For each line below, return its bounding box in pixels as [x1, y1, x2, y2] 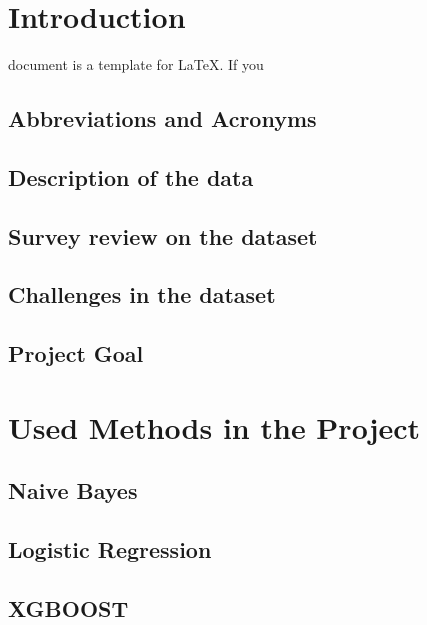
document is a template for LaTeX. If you [8, 54, 264, 75]
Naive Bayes [8, 475, 138, 506]
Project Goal [8, 338, 144, 369]
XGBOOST [8, 592, 129, 623]
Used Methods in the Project [8, 406, 421, 447]
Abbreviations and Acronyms [8, 103, 317, 134]
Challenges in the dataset [8, 279, 276, 310]
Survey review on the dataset [8, 220, 318, 251]
